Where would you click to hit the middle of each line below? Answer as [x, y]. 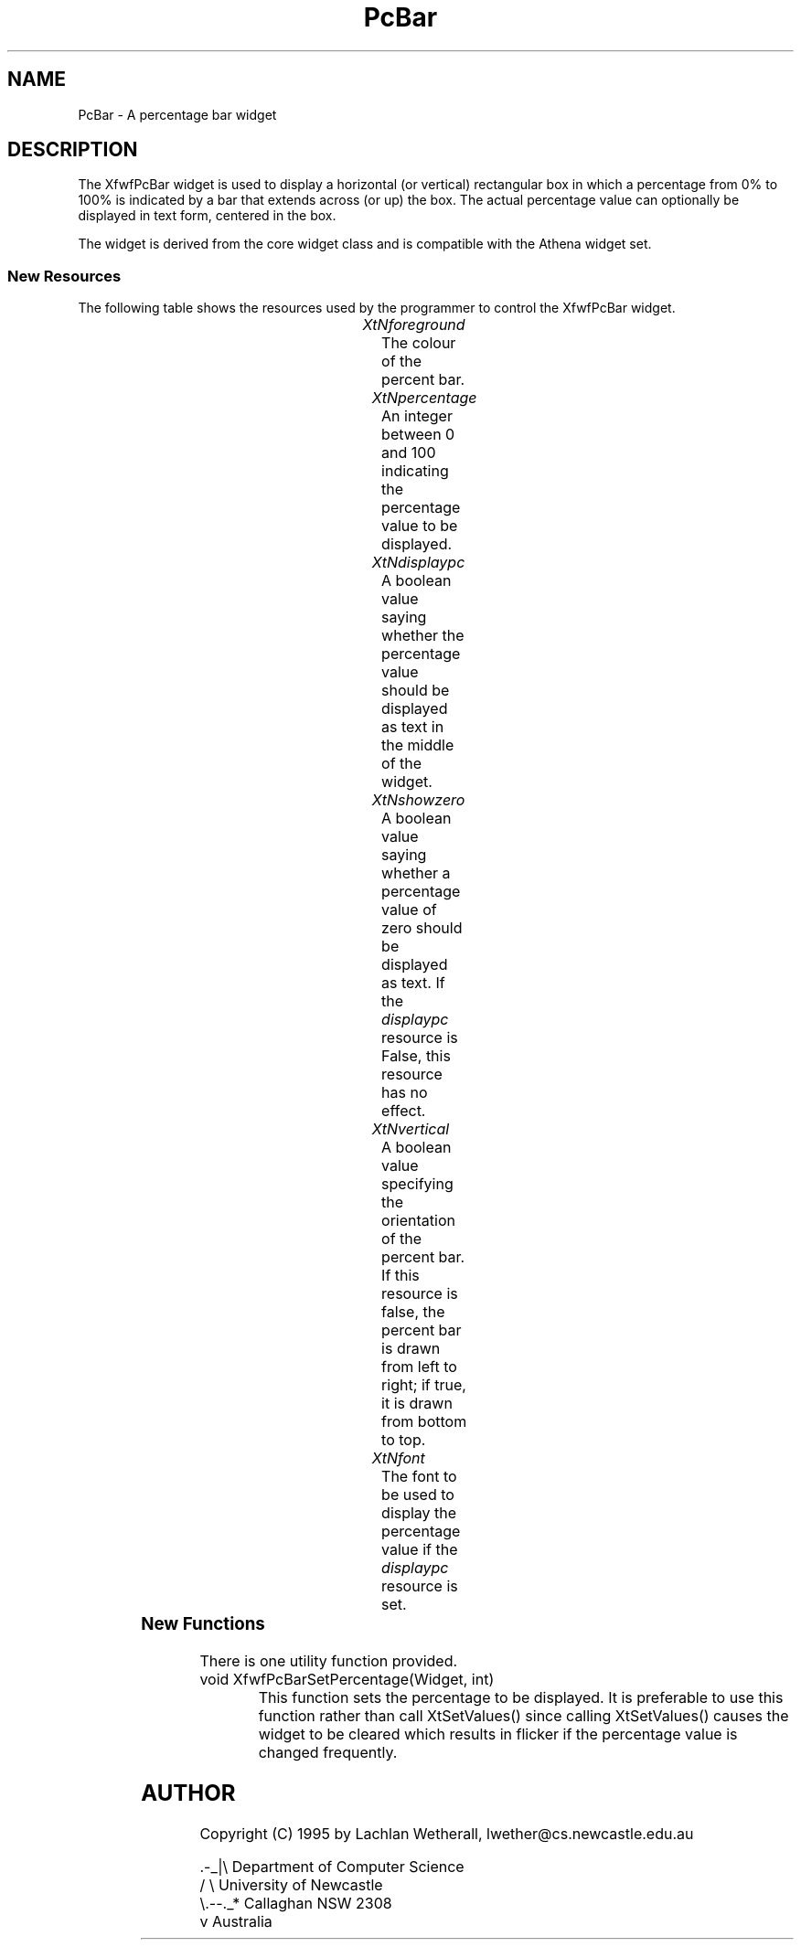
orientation [418, 1221]
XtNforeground [414, 325]
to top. [404, 1440]
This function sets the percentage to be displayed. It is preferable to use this [521, 1697]
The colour [419, 343]
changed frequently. [328, 1752]
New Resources [64, 276]
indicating [415, 471]
